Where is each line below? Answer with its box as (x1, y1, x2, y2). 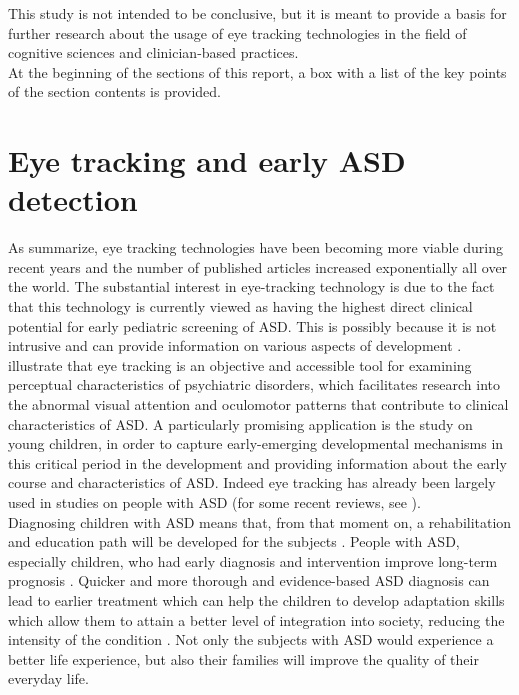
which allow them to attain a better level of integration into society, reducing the (8, 609, 505, 630)
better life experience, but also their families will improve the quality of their (8, 648, 479, 669)
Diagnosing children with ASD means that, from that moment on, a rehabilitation (8, 511, 512, 532)
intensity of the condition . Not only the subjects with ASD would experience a (8, 629, 494, 650)
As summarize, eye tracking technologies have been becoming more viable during (8, 237, 504, 258)
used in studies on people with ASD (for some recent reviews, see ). (8, 492, 421, 512)
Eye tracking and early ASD (8, 140, 406, 181)
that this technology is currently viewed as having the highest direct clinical (8, 296, 473, 317)
